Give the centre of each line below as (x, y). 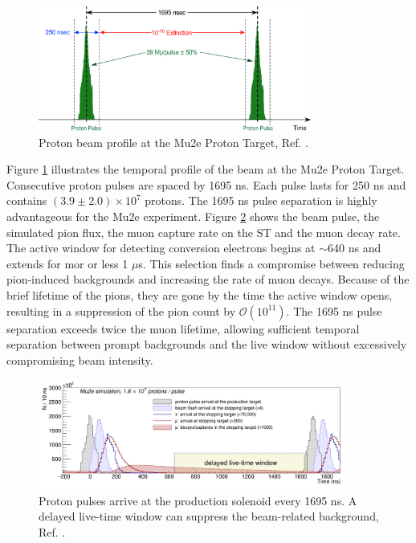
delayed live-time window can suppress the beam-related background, (209, 516)
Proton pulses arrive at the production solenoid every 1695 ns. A (198, 500)
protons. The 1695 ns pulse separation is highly (261, 200)
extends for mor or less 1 (67, 263)
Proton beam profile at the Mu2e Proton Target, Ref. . (173, 142)
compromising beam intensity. (80, 359)
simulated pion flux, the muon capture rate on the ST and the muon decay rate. (204, 232)
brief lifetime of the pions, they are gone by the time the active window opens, (200, 294)
